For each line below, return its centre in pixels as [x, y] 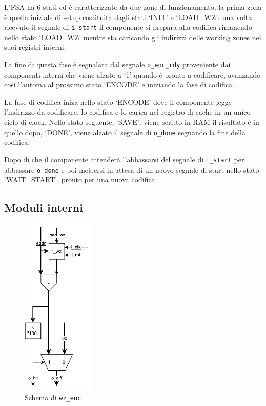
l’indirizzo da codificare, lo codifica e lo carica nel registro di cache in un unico [127, 112]
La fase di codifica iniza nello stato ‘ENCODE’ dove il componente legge [118, 101]
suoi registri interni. [35, 47]
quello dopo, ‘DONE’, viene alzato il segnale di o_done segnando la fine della [125, 132]
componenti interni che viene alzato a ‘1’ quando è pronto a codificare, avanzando [132, 74]
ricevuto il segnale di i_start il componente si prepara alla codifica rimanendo [128, 27]
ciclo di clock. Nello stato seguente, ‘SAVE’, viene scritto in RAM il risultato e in [132, 122]
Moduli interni [44, 207]
